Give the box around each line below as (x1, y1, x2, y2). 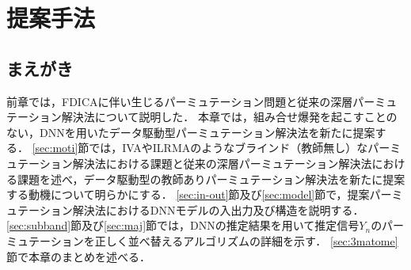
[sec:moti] (32, 139, 78, 156)
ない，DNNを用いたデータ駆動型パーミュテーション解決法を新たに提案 (6, 124, 375, 140)
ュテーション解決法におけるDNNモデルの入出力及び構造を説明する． (6, 201, 364, 218)
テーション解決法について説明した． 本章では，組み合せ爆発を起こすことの (6, 108, 398, 125)
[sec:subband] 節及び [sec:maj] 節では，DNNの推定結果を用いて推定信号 (6, 217, 360, 234)
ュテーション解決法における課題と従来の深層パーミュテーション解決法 (6, 154, 372, 171)
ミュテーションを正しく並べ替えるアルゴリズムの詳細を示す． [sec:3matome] (6, 232, 398, 249)
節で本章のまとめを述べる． (6, 248, 150, 264)
